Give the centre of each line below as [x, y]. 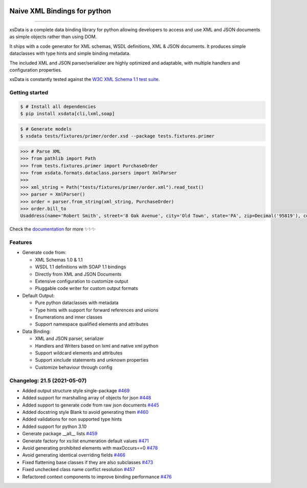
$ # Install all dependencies [58, 107]
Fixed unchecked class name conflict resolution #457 [79, 470]
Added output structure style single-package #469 [76, 390]
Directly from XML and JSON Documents [78, 274]
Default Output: [38, 295]
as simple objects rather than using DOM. [53, 37]
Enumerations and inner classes [69, 317]
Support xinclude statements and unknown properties [92, 360]
